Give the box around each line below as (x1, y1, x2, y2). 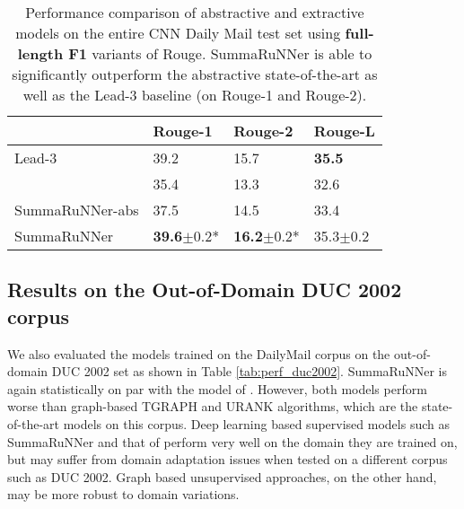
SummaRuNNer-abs (14, 199, 139, 220)
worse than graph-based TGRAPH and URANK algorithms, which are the (7, 397, 418, 416)
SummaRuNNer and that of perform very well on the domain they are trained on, (7, 432, 458, 451)
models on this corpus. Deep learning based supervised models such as (63, 414, 450, 433)
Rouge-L (313, 120, 375, 141)
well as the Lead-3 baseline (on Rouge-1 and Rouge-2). (22, 84, 367, 105)
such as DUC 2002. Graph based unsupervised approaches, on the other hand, (7, 467, 437, 486)
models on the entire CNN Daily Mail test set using (15, 22, 341, 43)
